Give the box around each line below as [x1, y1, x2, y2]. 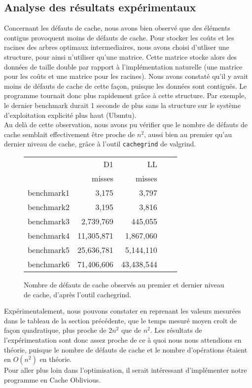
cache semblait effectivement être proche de [4, 129, 135, 139]
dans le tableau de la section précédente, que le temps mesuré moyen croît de [4, 315, 237, 325]
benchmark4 [28, 229, 70, 241]
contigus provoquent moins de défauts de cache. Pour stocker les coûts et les [4, 32, 234, 42]
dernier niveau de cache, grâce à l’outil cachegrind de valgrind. [4, 139, 196, 149]
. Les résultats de [150, 325, 202, 335]
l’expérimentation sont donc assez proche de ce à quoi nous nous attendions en [4, 334, 242, 345]
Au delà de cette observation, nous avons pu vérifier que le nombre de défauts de [4, 119, 248, 130]
